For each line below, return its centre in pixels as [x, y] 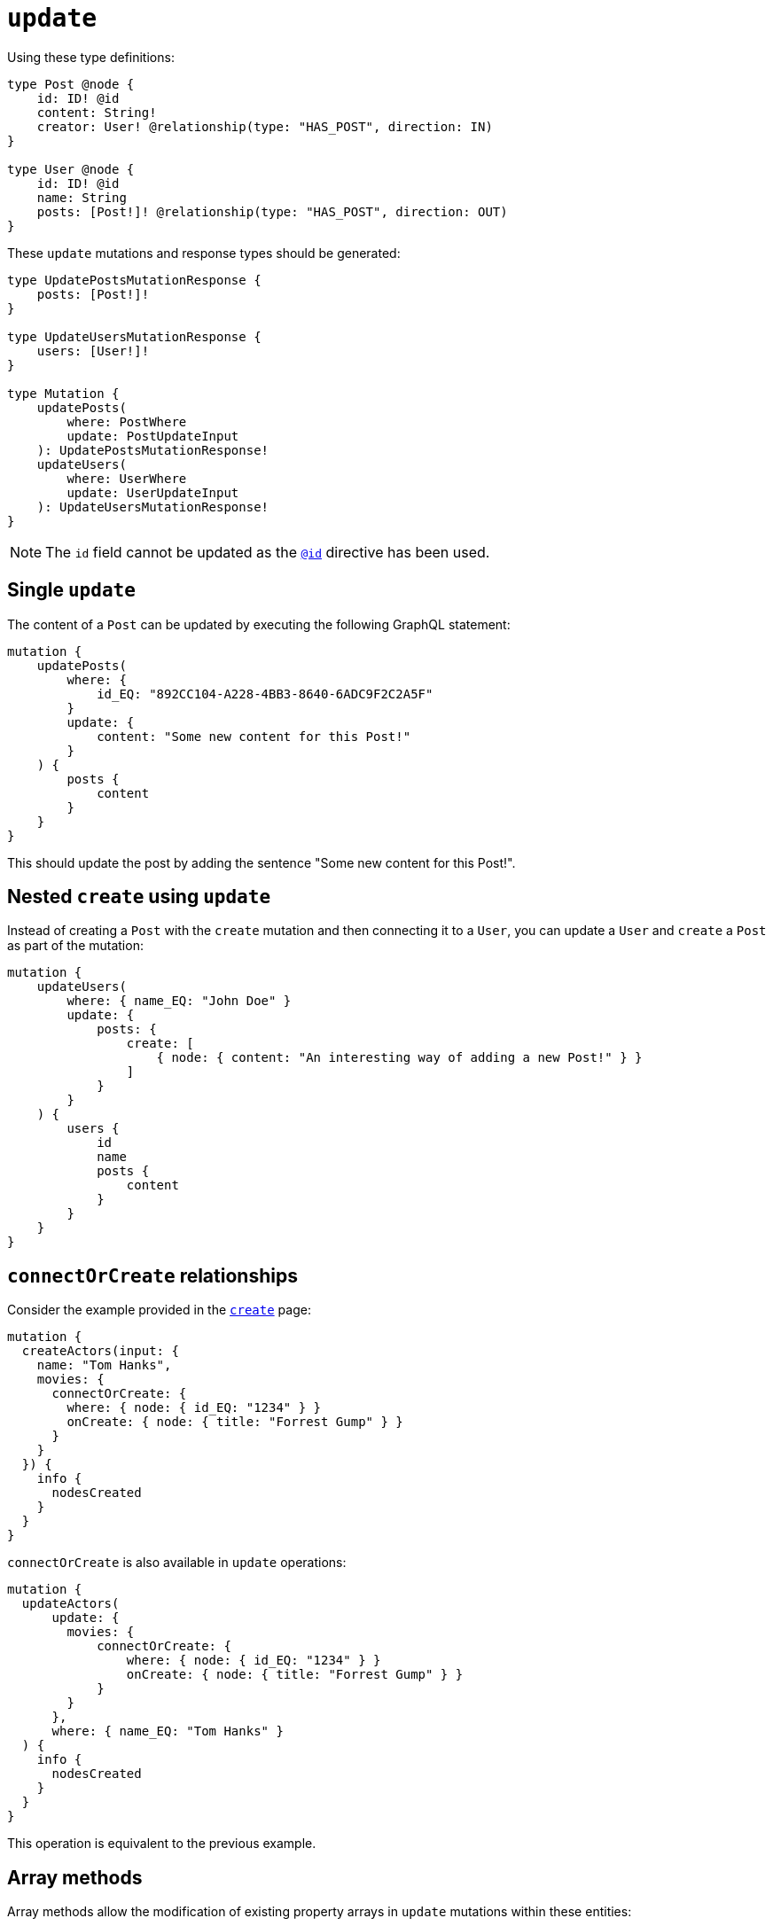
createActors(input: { [100, 1351]
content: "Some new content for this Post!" [254, 736]
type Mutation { [63, 393]
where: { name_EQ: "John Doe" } [179, 1001]
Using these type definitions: [91, 57]
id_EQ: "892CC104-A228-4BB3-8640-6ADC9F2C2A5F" [265, 694]
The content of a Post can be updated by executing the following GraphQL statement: [259, 624]
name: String [82, 197]
